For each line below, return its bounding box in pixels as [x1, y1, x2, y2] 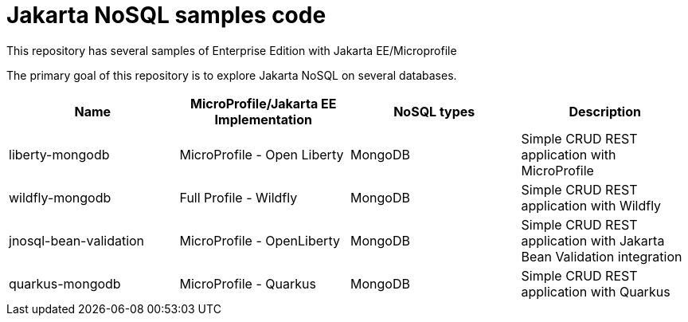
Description [569, 103, 641, 120]
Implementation [214, 111, 312, 128]
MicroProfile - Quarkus [179, 275, 316, 292]
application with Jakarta [521, 232, 665, 249]
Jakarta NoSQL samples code [6, 2, 326, 29]
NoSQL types [393, 103, 475, 120]
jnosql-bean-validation [9, 232, 145, 249]
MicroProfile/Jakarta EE [190, 95, 337, 112]
